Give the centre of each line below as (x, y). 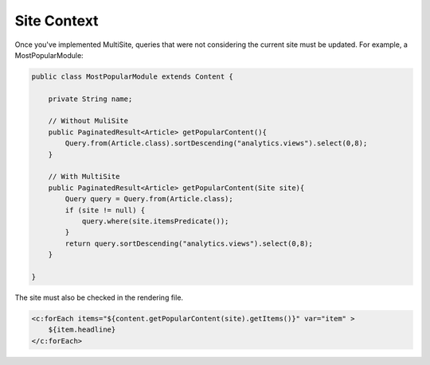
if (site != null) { (105, 210)
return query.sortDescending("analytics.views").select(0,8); (189, 243)
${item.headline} (82, 330)
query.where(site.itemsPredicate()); (155, 221)
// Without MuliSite (88, 121)
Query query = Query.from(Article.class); (149, 199)
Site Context (57, 21)
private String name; (90, 99)
